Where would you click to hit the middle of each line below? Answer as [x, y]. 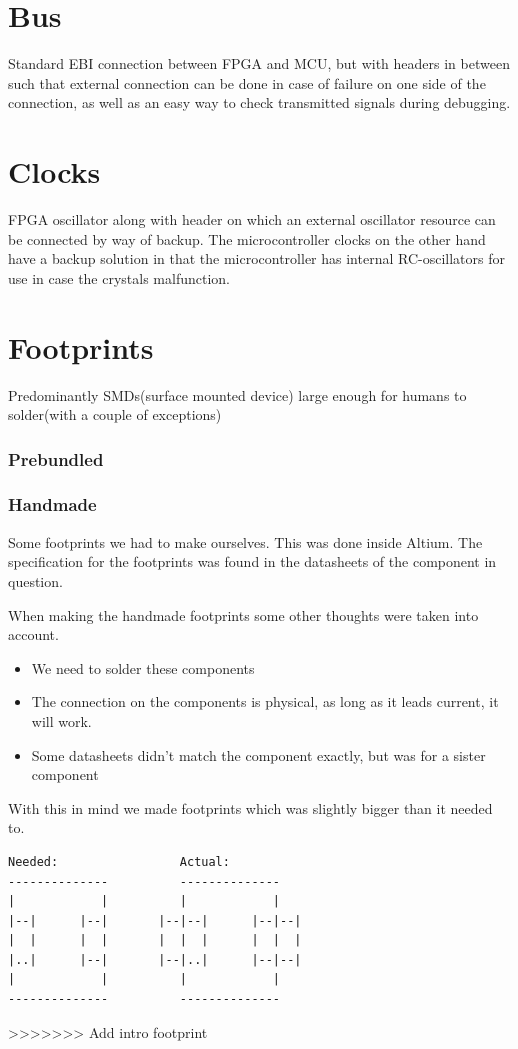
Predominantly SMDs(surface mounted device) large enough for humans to [237, 394]
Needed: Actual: [119, 861]
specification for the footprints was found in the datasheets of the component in [252, 561]
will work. [61, 720]
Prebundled [56, 458]
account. [33, 634]
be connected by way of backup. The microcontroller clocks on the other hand [247, 238]
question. [35, 580]
